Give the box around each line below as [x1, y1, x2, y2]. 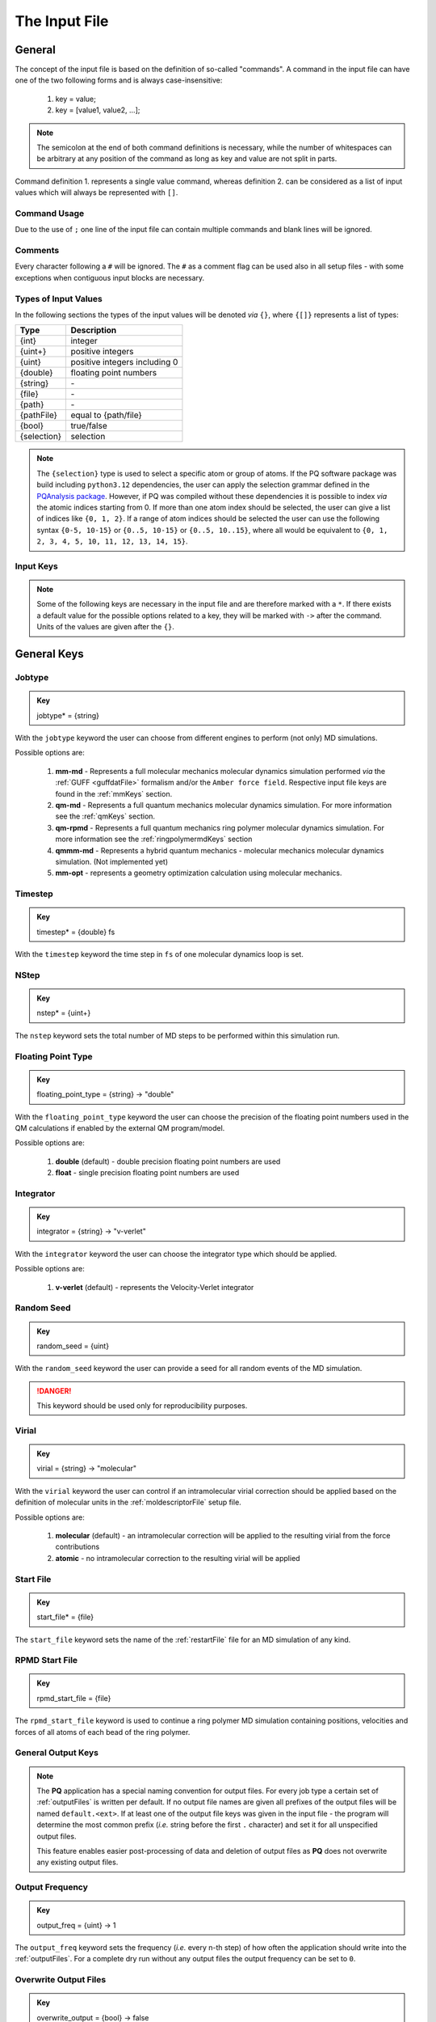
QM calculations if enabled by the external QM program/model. [15, 1123, 225, 1132]
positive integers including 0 [70, 357, 178, 368]
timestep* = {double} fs [36, 927, 115, 937]
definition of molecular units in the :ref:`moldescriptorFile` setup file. [15, 1497, 241, 1508]
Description [70, 324, 117, 336]
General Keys [15, 647, 84, 661]
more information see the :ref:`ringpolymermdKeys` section [55, 834, 253, 844]
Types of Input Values [15, 293, 103, 304]
